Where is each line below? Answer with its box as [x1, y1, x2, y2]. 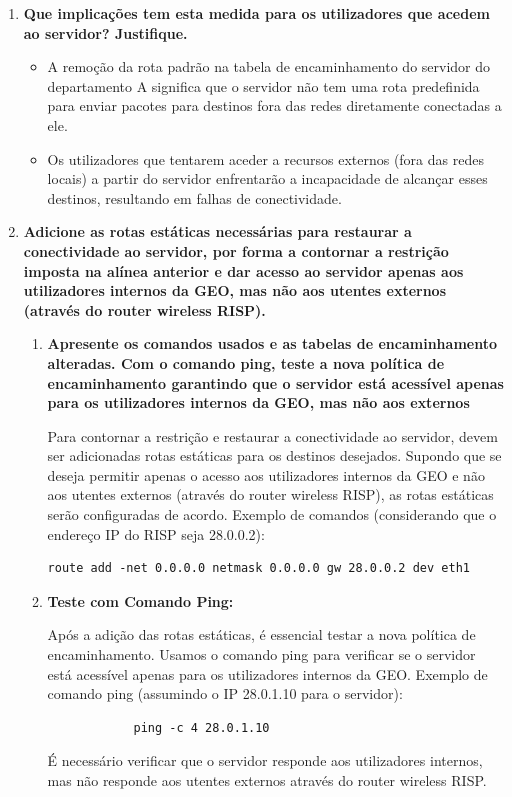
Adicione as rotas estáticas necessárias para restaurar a [23, 221, 412, 242]
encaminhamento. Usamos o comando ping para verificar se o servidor [47, 644, 476, 665]
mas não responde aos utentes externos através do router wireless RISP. [47, 770, 487, 790]
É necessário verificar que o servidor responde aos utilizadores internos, [47, 750, 483, 771]
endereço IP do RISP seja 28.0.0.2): [47, 523, 265, 544]
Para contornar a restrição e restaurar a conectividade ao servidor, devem [47, 425, 498, 446]
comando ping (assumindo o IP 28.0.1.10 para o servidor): [47, 683, 403, 704]
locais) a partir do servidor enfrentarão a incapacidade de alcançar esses [47, 168, 488, 189]
